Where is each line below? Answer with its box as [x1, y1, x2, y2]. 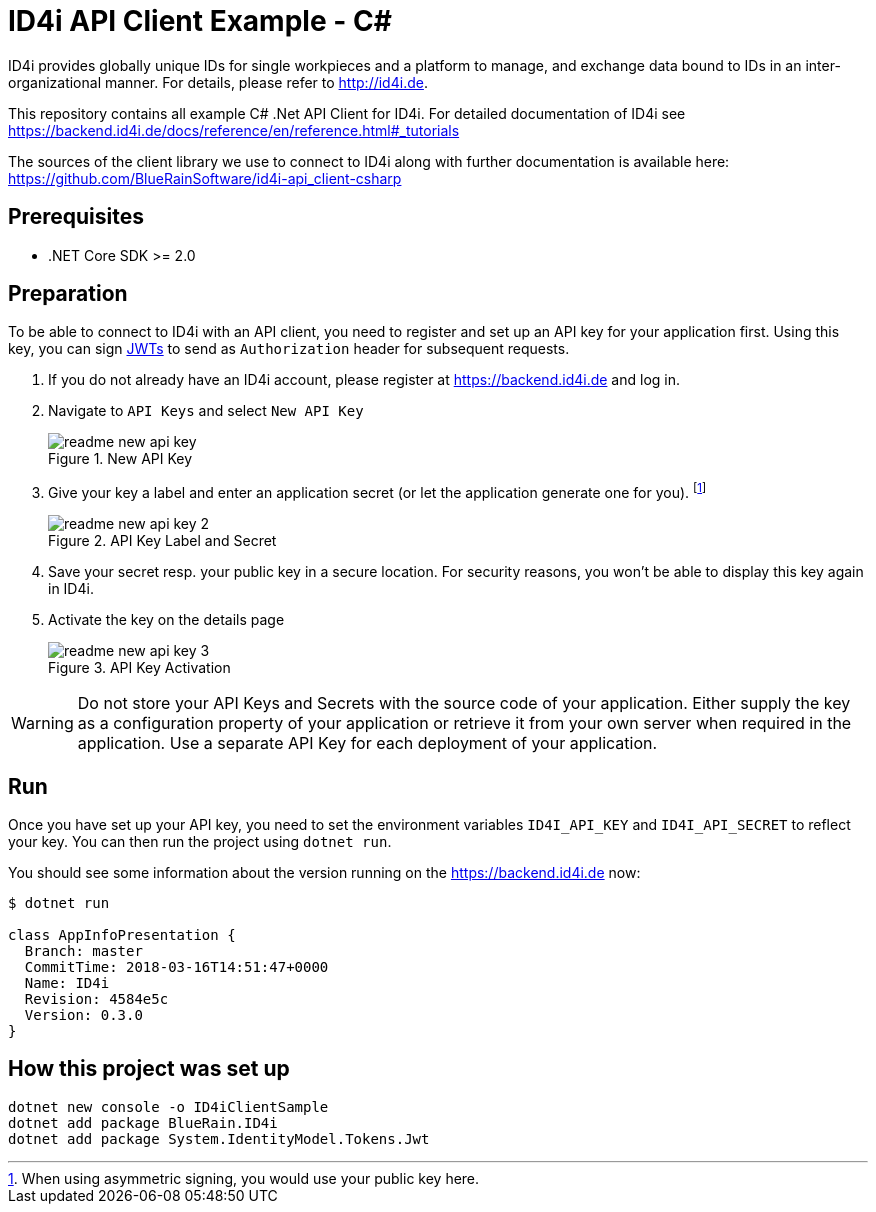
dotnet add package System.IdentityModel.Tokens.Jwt [8, 1130, 430, 1147]
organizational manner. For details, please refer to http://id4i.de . [8, 73, 428, 91]
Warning [11, 713, 74, 734]
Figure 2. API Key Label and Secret [48, 532, 277, 550]
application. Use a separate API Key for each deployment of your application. [77, 733, 658, 754]
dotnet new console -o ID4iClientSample [8, 1098, 329, 1115]
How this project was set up [8, 1056, 290, 1082]
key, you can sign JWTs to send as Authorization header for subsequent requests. [8, 340, 570, 358]
